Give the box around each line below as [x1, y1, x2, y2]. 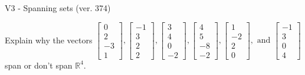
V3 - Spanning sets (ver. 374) [5, 2, 111, 13]
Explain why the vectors [5, 33, 93, 46]
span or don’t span [5, 59, 73, 71]
